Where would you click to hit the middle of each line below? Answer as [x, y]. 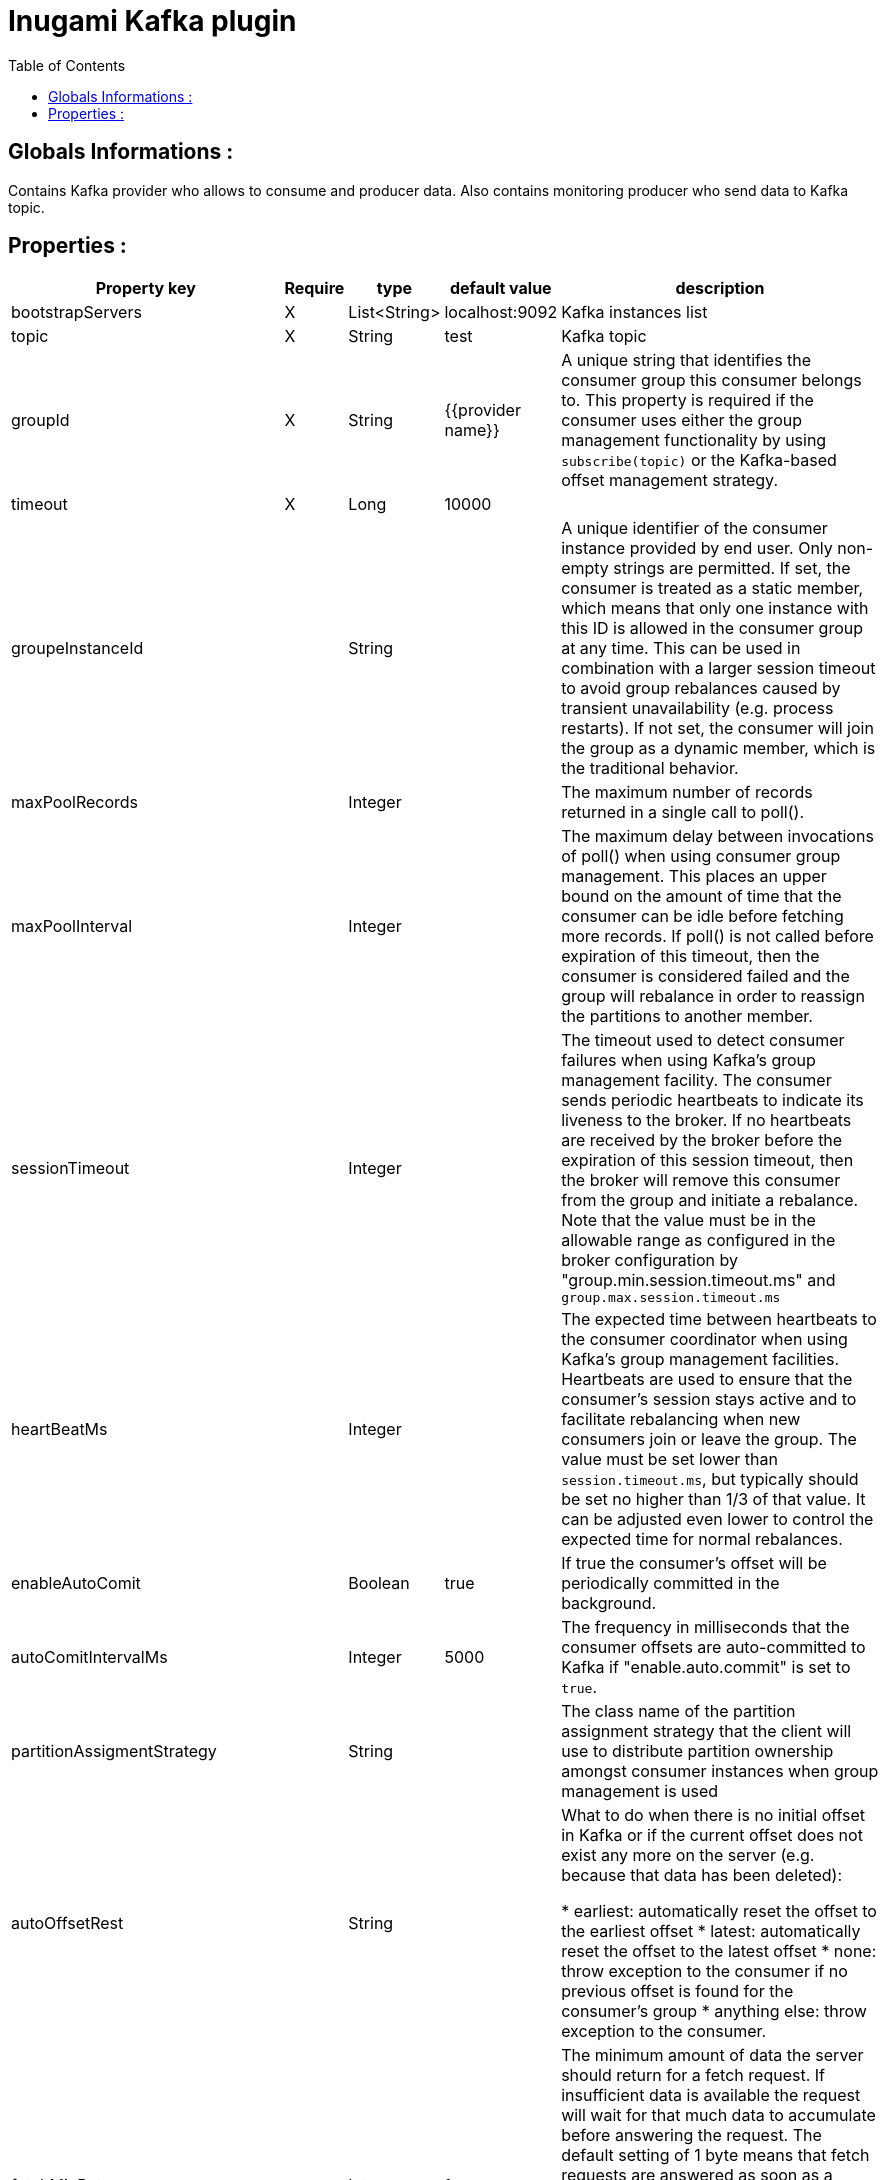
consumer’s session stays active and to [709, 1399]
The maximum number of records [687, 792]
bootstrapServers [76, 312]
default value [500, 288]
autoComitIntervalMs [89, 1657]
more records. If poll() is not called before [717, 936]
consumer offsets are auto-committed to [713, 1647]
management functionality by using [694, 440]
